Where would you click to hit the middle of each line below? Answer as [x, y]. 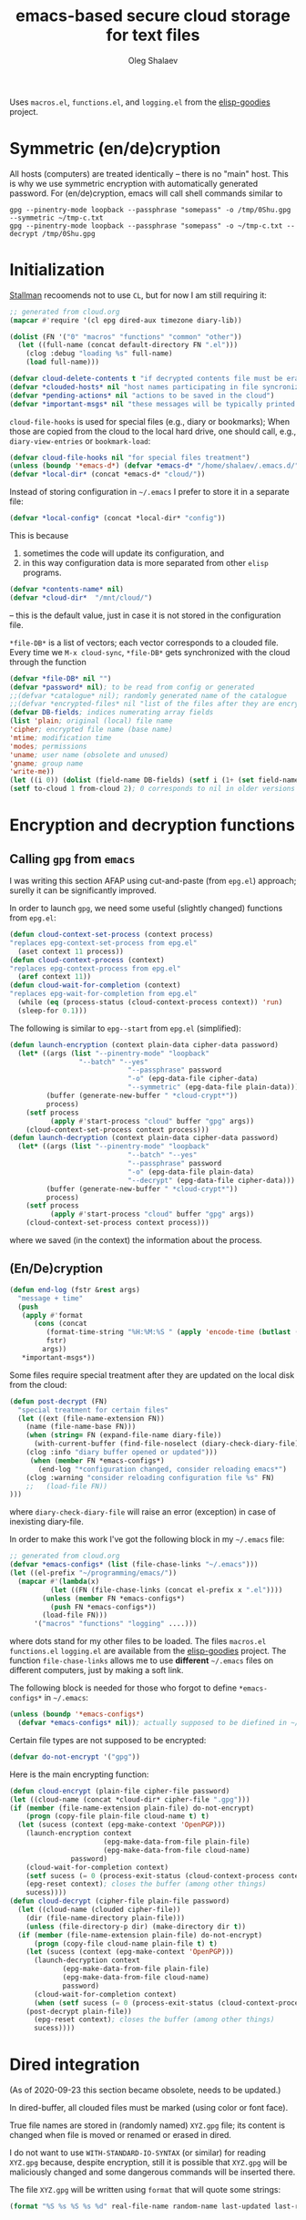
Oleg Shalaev [153, 60]
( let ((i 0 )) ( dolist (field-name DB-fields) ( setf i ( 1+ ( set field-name [154, 780]
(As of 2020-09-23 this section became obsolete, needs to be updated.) [145, 2090]
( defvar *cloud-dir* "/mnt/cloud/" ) [81, 598]
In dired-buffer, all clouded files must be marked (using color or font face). [149, 2108]
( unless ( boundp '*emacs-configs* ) [77, 1714]
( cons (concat [61, 1324]
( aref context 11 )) [55, 977]
